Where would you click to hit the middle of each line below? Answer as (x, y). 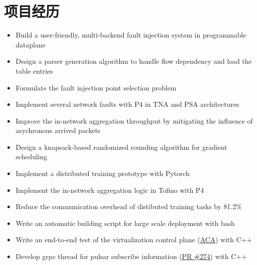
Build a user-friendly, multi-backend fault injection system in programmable (131, 35)
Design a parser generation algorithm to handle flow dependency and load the (134, 61)
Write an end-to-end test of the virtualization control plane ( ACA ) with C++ (134, 240)
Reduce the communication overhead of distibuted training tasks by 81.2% (129, 206)
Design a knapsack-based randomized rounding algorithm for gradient (121, 147)
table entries (34, 70)
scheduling (31, 156)
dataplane (30, 44)
